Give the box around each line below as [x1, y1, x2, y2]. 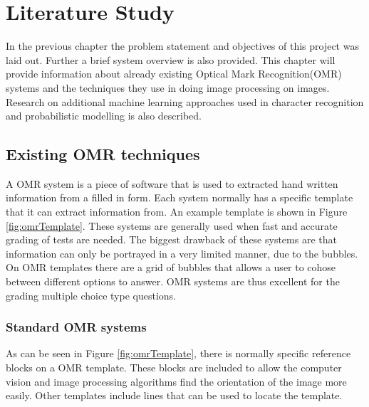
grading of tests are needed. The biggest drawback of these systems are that [6, 232, 337, 247]
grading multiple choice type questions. [6, 287, 176, 302]
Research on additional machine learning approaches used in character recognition [6, 94, 364, 109]
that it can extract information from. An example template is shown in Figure [6, 204, 348, 219]
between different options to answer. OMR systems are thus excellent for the [6, 274, 340, 289]
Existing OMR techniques [6, 143, 200, 165]
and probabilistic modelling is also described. [6, 108, 202, 123]
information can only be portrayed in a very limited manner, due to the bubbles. [6, 245, 358, 260]
